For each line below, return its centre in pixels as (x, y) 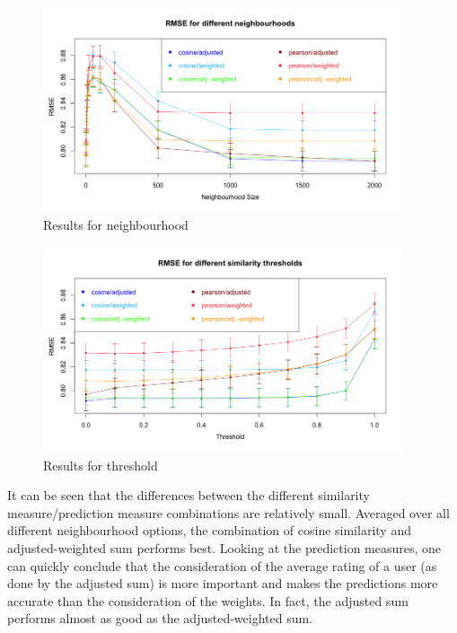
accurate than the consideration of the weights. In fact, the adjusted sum (208, 600)
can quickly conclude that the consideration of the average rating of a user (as (222, 565)
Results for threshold (101, 465)
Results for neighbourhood (116, 225)
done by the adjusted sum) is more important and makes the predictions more (223, 583)
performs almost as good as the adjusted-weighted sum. (160, 618)
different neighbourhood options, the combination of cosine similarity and (209, 530)
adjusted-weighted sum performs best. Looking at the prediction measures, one (224, 547)
